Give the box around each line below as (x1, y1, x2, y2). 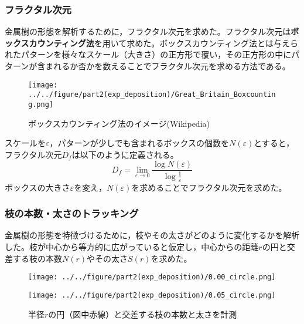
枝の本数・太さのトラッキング (5, 206, 139, 221)
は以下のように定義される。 (71, 148, 179, 160)
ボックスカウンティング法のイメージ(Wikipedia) (28, 117, 210, 129)
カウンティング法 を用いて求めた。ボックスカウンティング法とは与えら (29, 36, 299, 49)
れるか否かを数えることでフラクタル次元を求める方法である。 (53, 60, 291, 72)
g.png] (28, 100, 53, 109)
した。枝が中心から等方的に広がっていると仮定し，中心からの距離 (5, 241, 259, 252)
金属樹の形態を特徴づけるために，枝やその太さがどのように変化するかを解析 (5, 229, 300, 241)
